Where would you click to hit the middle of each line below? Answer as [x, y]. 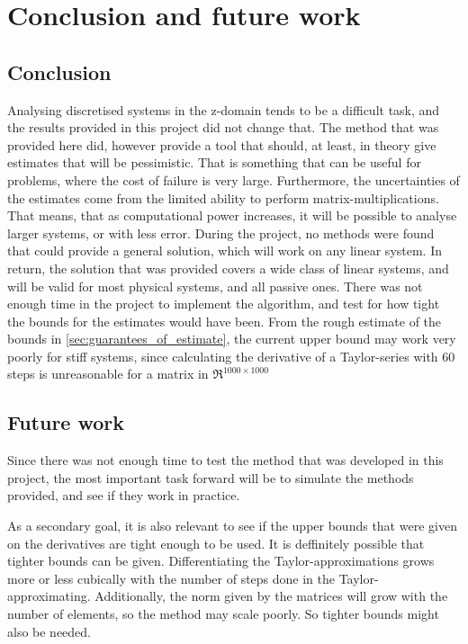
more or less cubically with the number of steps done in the [171, 578]
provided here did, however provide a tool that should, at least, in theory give [222, 144]
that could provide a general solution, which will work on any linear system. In [225, 250]
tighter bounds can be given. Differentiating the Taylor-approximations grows [221, 561]
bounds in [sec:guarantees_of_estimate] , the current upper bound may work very [232, 339]
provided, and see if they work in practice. [124, 495]
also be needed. [49, 631]
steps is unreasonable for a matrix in [108, 374]
